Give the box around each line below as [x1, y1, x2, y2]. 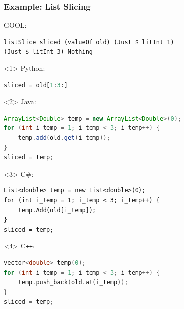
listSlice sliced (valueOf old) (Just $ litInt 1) [4, 38, 174, 46]
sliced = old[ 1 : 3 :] [4, 81, 68, 89]
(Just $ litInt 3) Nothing [4, 48, 92, 56]
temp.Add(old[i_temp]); [18, 206, 96, 214]
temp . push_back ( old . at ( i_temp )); [18, 279, 128, 286]
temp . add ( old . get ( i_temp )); [18, 134, 110, 141]
